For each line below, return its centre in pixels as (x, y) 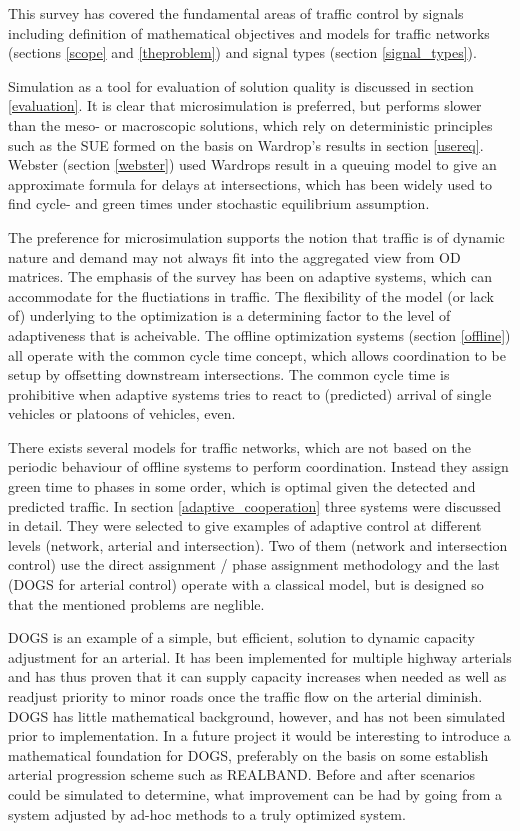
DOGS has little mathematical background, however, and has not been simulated (257, 715)
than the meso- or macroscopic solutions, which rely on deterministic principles (250, 124)
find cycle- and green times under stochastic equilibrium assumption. (219, 203)
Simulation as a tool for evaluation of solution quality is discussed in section (241, 85)
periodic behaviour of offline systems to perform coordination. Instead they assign (258, 466)
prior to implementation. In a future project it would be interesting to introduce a (259, 735)
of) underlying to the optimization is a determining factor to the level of (229, 315)
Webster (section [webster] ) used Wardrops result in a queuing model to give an (252, 164)
